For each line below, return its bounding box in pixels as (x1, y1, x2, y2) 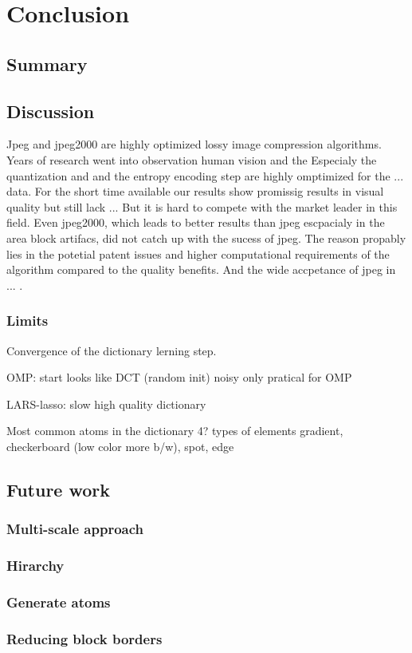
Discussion (6, 98, 95, 123)
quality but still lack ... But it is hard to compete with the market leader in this (6, 198, 398, 215)
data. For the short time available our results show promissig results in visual (6, 183, 384, 200)
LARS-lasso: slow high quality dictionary (6, 395, 206, 412)
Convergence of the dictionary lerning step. (6, 342, 217, 358)
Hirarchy (6, 556, 65, 576)
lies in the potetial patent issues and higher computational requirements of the (6, 245, 390, 262)
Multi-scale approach (6, 519, 144, 539)
